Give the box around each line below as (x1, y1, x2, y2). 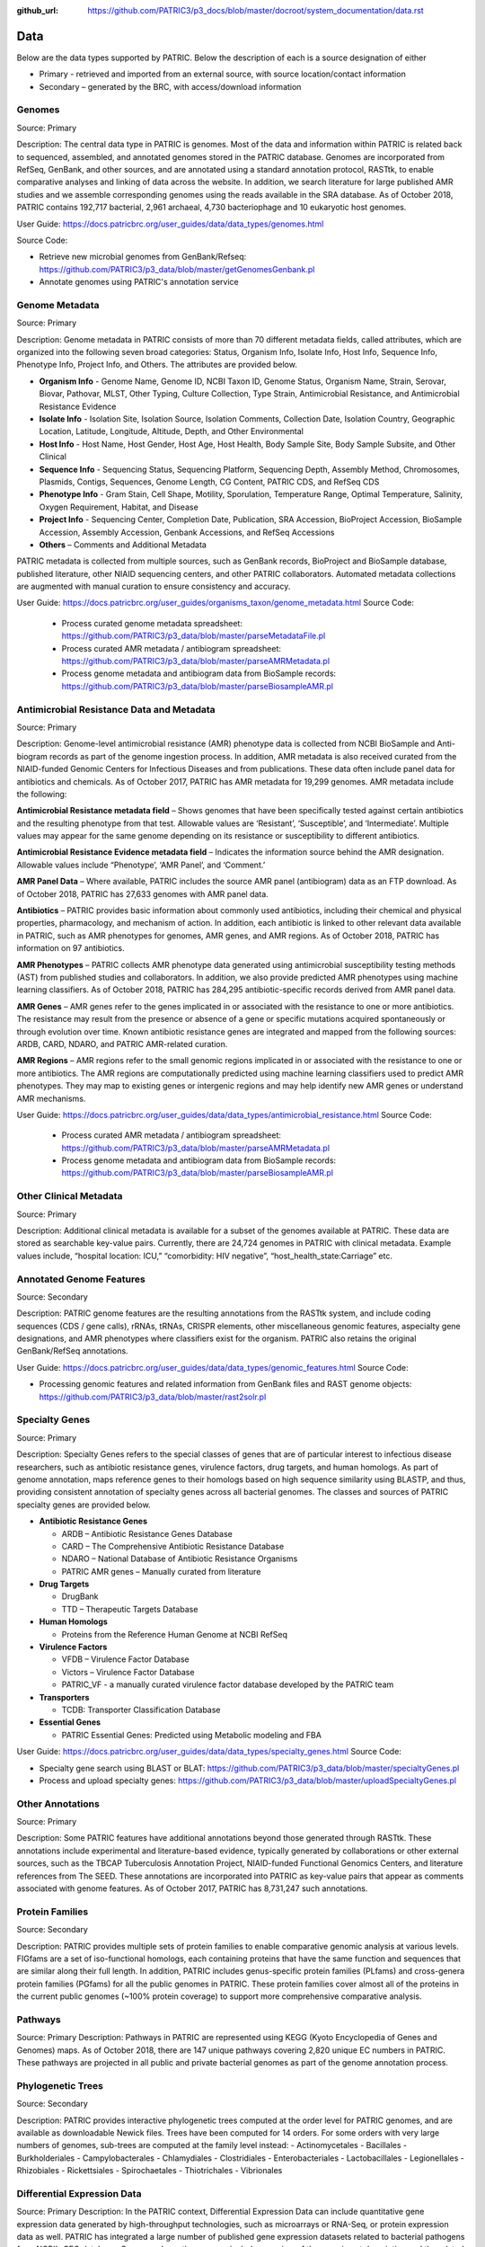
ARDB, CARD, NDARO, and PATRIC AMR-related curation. (16, 1038, 228, 1049)
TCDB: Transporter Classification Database (61, 1704, 221, 1715)
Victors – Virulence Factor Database (61, 1666, 195, 1677)
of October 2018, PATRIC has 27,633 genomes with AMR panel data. (16, 888, 269, 899)
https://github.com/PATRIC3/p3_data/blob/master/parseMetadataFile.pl (61, 630, 326, 642)
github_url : (16, 5, 58, 15)
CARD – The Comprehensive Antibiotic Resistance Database (61, 1541, 285, 1551)
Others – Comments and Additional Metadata (39, 539, 207, 550)
